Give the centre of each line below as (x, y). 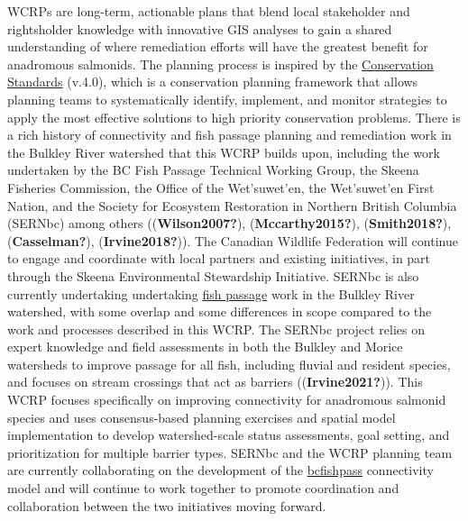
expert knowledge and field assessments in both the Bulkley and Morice (205, 347)
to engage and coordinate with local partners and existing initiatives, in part (219, 258)
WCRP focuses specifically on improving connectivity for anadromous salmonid (227, 400)
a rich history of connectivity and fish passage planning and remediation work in (229, 135)
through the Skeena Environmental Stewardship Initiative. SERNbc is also (213, 275)
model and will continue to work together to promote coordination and (203, 488)
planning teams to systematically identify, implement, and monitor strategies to (227, 99)
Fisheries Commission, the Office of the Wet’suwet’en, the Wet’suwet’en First (221, 187)
